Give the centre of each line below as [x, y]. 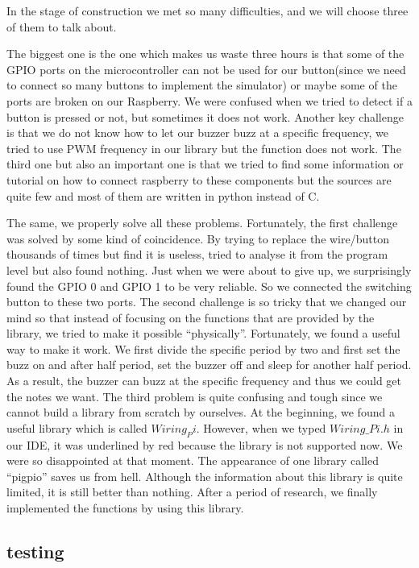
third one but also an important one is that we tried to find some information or [205, 164]
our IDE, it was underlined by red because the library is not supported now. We [205, 444]
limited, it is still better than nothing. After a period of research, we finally [192, 492]
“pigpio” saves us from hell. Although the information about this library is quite [205, 476]
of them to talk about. [62, 26]
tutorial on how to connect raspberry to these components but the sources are [199, 179]
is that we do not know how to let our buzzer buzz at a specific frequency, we [197, 133]
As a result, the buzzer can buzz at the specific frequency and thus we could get [204, 381]
